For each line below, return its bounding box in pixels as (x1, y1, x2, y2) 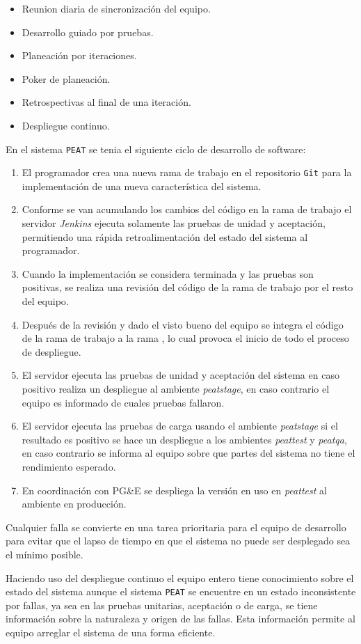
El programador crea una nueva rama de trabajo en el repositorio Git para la (22, 165, 352, 180)
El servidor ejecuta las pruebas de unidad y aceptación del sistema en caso (22, 368, 339, 382)
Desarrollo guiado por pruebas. (22, 24, 154, 39)
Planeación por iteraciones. (22, 48, 137, 63)
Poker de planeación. (22, 71, 111, 86)
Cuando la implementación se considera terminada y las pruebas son (22, 266, 314, 281)
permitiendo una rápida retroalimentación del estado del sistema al (22, 229, 308, 244)
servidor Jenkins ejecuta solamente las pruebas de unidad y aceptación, (22, 216, 326, 230)
